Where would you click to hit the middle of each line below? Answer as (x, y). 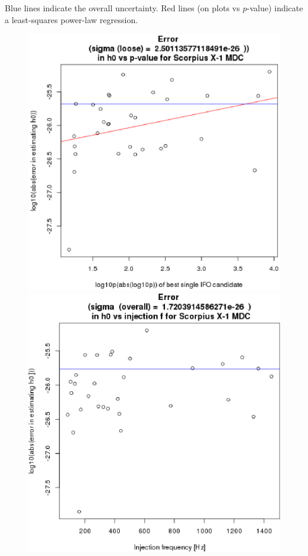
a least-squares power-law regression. (72, 19)
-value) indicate (275, 8)
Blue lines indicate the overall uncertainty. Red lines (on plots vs (123, 8)
